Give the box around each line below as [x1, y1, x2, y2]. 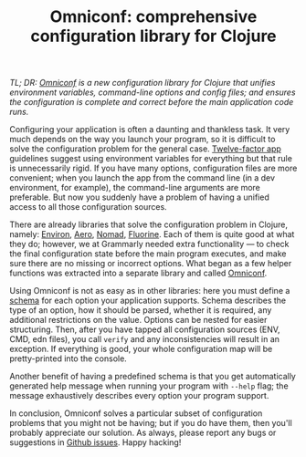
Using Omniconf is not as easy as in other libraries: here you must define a [9, 286, 290, 296]
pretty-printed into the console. [9, 353, 128, 364]
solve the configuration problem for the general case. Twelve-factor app [9, 143, 281, 154]
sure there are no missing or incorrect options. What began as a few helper [9, 258, 292, 269]
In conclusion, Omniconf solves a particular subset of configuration [9, 408, 263, 419]
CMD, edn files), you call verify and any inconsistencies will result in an [9, 334, 280, 345]
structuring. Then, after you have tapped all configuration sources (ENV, [9, 324, 280, 335]
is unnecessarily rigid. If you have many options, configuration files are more [9, 162, 298, 174]
